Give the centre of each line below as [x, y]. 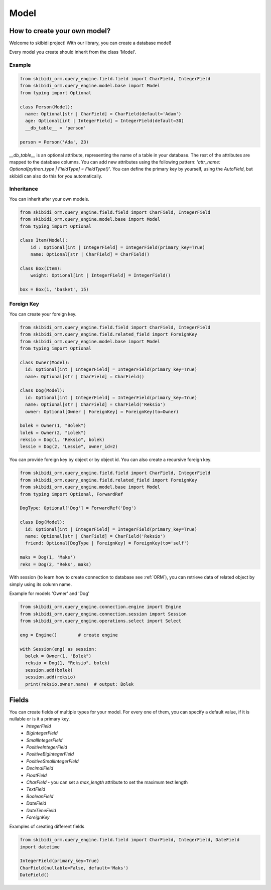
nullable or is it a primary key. [40, 719]
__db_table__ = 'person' [56, 128]
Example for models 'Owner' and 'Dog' [49, 594]
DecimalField [40, 768]
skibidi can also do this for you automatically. [56, 176]
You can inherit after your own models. [49, 199]
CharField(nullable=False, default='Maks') [74, 868]
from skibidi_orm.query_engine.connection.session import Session [103, 614]
